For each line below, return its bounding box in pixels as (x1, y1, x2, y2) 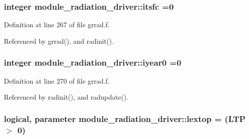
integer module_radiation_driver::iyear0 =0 (4, 56, 182, 69)
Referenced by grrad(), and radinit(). (4, 35, 114, 46)
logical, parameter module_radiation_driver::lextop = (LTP (4, 112, 246, 124)
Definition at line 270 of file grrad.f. (4, 75, 110, 86)
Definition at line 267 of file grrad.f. (4, 19, 110, 30)
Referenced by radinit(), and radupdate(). (4, 92, 129, 102)
